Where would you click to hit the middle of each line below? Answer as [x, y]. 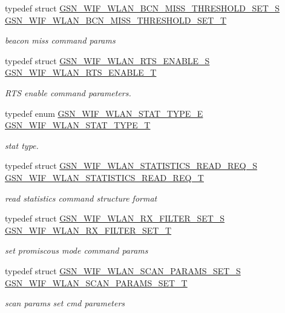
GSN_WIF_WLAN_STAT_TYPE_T [78, 125]
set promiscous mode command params [77, 250]
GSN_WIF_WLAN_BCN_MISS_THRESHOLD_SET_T [116, 20]
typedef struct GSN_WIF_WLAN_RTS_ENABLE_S [107, 60]
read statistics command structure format [81, 198]
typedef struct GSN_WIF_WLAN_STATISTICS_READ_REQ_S [131, 166]
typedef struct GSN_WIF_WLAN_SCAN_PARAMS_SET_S [123, 270]
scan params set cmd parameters [65, 303]
